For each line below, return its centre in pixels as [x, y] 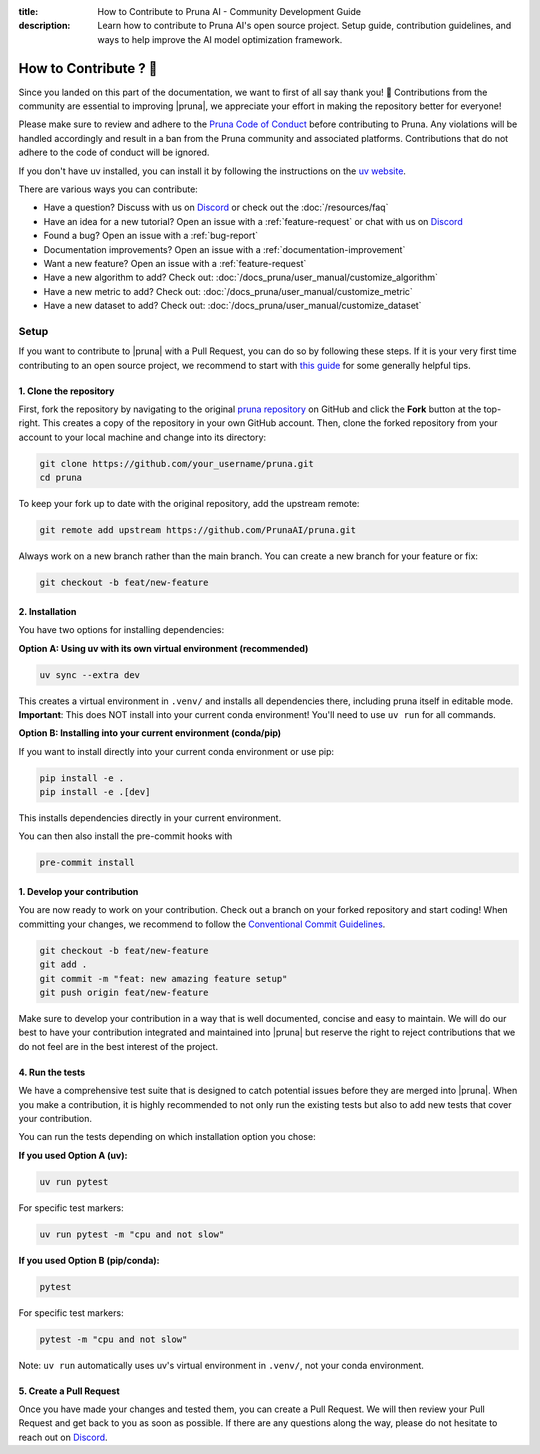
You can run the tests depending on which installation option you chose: [167, 1137]
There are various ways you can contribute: [108, 189]
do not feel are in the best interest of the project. [118, 1046]
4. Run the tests [52, 1072]
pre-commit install [87, 863]
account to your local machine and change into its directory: [142, 437]
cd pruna [61, 478]
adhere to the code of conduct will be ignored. [114, 152]
